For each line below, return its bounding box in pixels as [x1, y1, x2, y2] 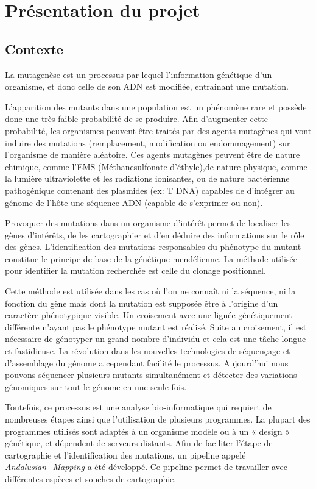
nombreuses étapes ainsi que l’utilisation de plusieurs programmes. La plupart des [5, 413, 311, 426]
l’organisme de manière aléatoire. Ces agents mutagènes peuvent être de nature [5, 148, 300, 161]
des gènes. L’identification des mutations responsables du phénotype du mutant [5, 240, 301, 253]
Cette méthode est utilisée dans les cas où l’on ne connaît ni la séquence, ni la [5, 285, 296, 298]
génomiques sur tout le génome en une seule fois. [5, 380, 187, 393]
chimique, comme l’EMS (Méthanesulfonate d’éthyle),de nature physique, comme [5, 160, 307, 173]
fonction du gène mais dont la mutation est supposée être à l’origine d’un [5, 296, 278, 309]
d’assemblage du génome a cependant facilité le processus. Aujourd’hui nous [5, 356, 289, 369]
